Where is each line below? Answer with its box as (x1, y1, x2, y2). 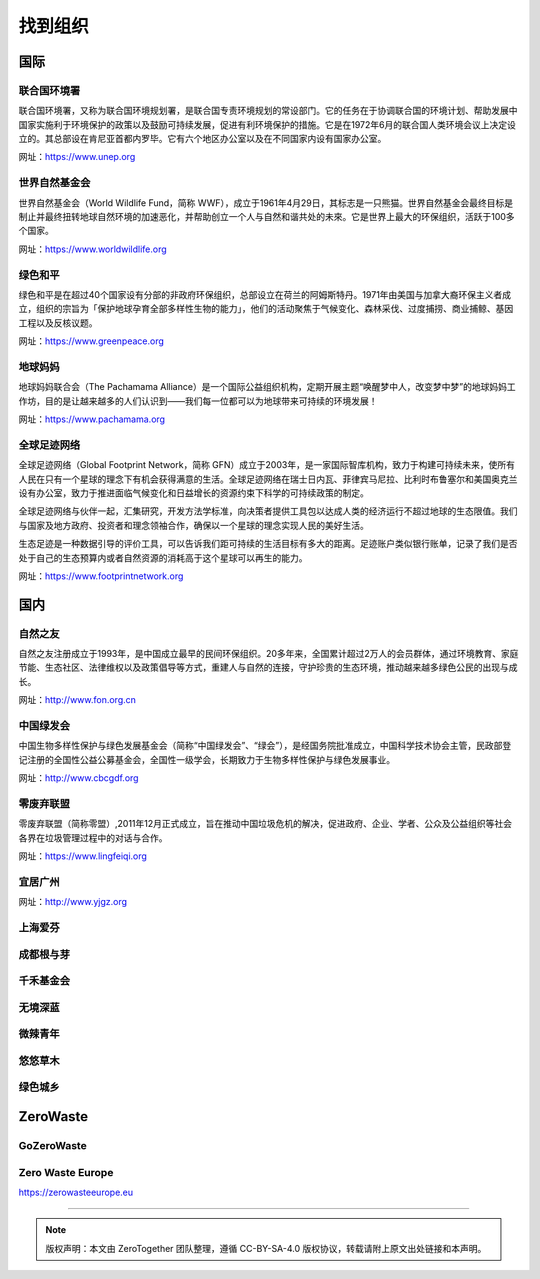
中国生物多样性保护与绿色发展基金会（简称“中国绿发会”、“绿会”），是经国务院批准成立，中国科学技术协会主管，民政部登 (18, 740, 512, 752)
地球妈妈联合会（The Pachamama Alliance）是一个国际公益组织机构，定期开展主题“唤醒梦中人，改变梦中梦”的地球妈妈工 (18, 381, 516, 393)
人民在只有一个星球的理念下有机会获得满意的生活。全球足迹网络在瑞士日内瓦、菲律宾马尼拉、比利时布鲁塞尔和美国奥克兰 (18, 473, 518, 485)
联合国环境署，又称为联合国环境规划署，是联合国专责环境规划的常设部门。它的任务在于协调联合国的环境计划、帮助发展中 (18, 105, 518, 117)
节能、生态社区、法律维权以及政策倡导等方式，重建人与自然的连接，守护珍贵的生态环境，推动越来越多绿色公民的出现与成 (18, 661, 518, 674)
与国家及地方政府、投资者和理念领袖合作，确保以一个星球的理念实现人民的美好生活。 (18, 519, 369, 531)
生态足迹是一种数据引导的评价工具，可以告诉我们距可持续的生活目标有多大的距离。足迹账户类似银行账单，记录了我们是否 (18, 538, 518, 550)
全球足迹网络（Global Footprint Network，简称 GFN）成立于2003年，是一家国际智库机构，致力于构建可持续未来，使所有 (18, 459, 515, 471)
